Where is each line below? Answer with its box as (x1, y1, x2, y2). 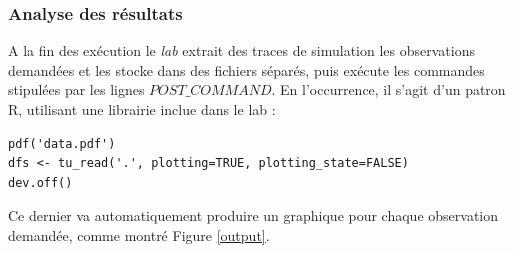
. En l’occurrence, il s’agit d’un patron (271, 79, 506, 100)
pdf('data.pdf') (8, 136, 116, 151)
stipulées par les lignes (8, 79, 145, 100)
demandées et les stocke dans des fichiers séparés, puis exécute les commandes (8, 59, 485, 80)
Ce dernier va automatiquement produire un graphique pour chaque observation (8, 205, 499, 226)
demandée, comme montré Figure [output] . (8, 224, 270, 245)
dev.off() (8, 175, 73, 190)
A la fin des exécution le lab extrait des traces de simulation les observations (8, 40, 475, 61)
